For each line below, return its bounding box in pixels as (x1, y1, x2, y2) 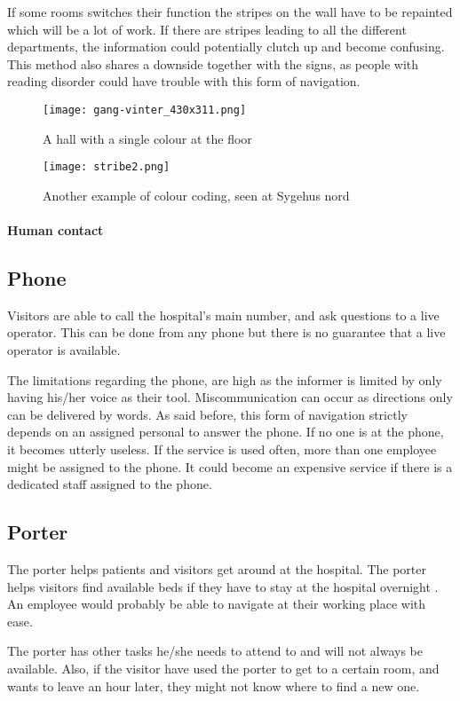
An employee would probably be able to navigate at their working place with (7, 595, 426, 613)
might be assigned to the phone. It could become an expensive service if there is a (7, 457, 453, 476)
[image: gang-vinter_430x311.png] (43, 103, 247, 116)
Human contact (7, 221, 104, 240)
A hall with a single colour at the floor (43, 129, 252, 147)
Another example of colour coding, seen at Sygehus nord (43, 185, 350, 204)
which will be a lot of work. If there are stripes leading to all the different (7, 20, 407, 38)
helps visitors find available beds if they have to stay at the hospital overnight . (7, 577, 439, 595)
